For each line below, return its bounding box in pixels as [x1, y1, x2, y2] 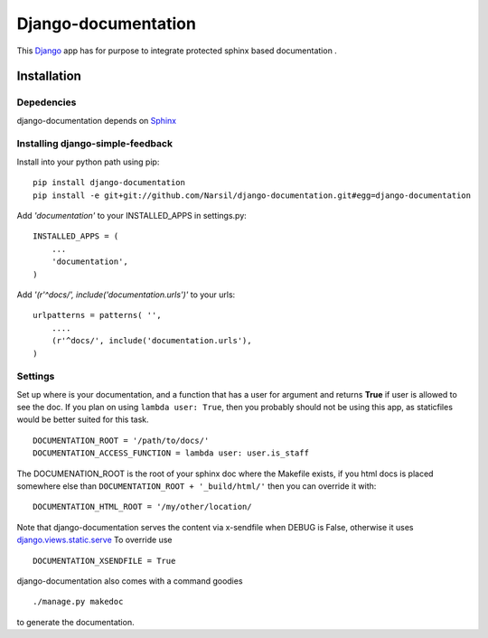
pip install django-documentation [33, 177, 185, 188]
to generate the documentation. [16, 616, 135, 627]
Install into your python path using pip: [16, 156, 160, 167]
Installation [16, 69, 81, 84]
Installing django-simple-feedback [16, 137, 174, 150]
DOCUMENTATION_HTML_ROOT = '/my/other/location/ [33, 502, 252, 512]
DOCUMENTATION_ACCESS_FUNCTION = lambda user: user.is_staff [33, 448, 309, 458]
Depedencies [16, 96, 77, 108]
